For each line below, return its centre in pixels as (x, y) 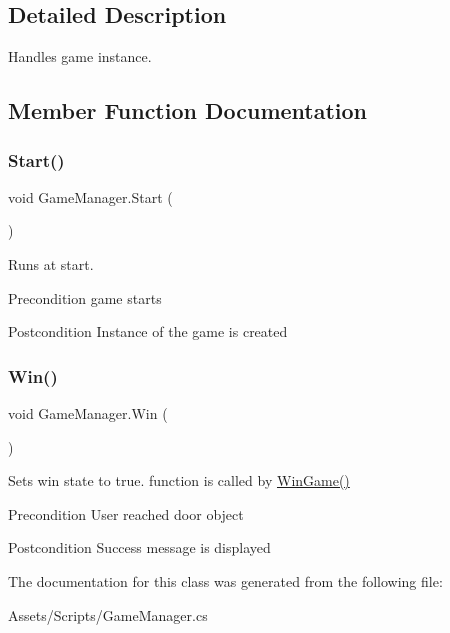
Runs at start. (51, 263)
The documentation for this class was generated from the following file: (225, 580)
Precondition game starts (85, 297)
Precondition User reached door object (126, 513)
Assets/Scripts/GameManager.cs (108, 614)
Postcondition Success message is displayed (139, 547)
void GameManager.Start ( (90, 196)
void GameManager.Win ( (88, 412)
